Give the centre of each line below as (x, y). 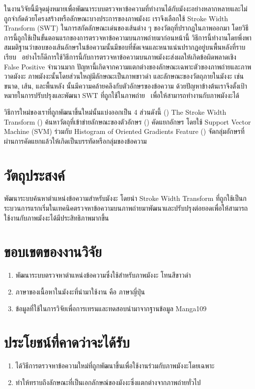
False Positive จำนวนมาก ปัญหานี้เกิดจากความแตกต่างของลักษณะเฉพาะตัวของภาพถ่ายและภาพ (128, 66)
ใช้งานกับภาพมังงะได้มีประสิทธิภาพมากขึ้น (57, 217)
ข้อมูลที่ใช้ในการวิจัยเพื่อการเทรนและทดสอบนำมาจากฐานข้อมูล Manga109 (111, 308)
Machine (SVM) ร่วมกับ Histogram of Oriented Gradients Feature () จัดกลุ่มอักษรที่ (124, 131)
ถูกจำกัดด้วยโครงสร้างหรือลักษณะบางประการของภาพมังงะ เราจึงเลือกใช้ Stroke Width (116, 18)
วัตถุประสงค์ (34, 175)
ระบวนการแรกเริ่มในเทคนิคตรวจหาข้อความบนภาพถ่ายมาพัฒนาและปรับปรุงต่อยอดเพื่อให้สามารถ (126, 208)
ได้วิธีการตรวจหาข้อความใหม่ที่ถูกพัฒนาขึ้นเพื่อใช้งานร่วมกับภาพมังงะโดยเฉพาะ (115, 366)
